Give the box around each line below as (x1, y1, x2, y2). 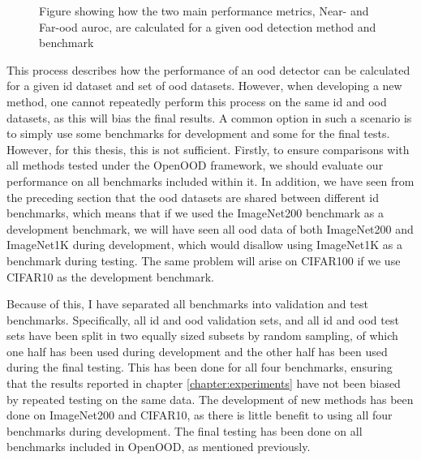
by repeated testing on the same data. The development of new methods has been (6, 390, 414, 407)
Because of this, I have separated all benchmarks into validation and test (6, 295, 368, 312)
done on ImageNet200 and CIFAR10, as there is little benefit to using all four (6, 406, 393, 423)
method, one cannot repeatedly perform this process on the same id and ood (6, 92, 387, 110)
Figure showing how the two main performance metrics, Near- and (39, 2, 369, 19)
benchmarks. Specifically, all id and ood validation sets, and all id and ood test (6, 311, 399, 328)
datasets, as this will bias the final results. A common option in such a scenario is (6, 109, 412, 126)
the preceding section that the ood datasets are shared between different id (6, 188, 379, 205)
